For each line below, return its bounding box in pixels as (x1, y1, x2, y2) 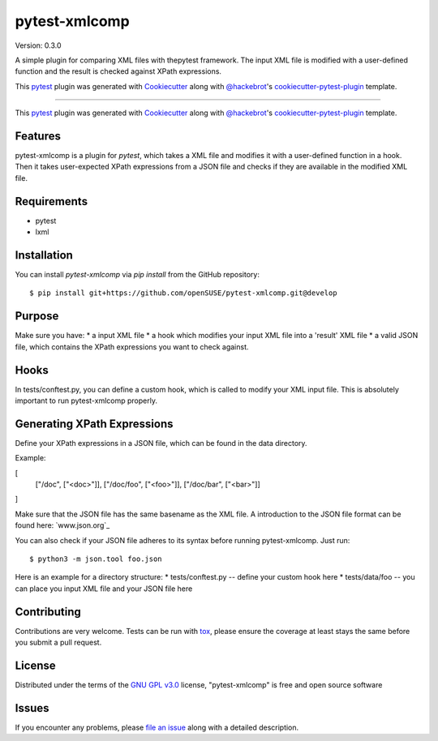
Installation (15, 248, 73, 262)
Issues (15, 701, 49, 715)
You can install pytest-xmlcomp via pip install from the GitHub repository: (15, 270, 260, 279)
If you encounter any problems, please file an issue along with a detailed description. (15, 722, 299, 732)
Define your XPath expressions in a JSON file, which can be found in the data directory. (15, 438, 307, 448)
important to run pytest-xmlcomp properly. (15, 396, 158, 405)
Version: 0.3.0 (15, 41, 62, 50)
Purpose (15, 309, 59, 323)
